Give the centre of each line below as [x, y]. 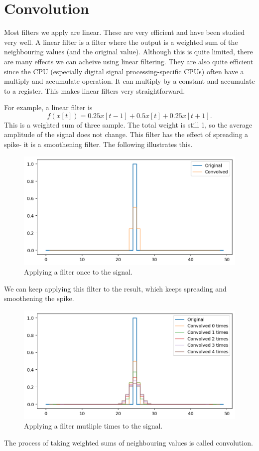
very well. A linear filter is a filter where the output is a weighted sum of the [121, 42]
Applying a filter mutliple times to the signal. [93, 426]
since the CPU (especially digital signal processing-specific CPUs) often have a [124, 71]
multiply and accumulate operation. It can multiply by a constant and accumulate [129, 81]
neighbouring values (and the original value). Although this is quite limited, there [129, 52]
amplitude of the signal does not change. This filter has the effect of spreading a [126, 134]
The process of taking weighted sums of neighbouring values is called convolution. [129, 442]
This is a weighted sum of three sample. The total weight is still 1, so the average [128, 124]
